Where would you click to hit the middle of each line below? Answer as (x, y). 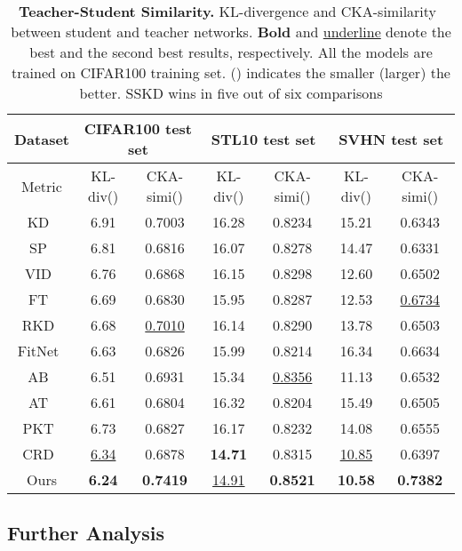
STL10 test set (263, 139)
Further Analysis (86, 533)
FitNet (38, 351)
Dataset (42, 139)
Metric (42, 186)
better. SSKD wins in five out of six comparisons (231, 93)
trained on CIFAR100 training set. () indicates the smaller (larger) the (231, 72)
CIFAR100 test (138, 128)
